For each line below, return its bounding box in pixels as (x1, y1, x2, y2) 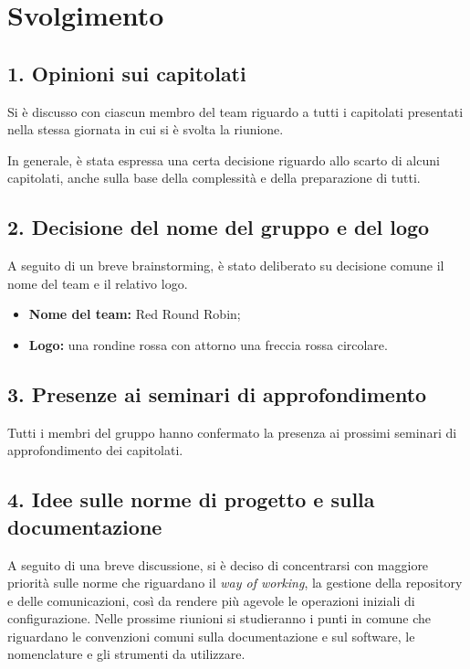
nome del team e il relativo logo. (7, 273, 188, 292)
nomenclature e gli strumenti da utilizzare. (7, 644, 245, 664)
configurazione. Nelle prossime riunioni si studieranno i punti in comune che (7, 609, 432, 628)
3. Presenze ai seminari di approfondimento (7, 379, 427, 408)
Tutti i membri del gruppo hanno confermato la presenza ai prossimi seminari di (7, 422, 457, 441)
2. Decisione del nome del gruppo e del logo (7, 213, 430, 241)
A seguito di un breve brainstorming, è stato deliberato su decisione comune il (7, 256, 444, 275)
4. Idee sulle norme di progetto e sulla (7, 485, 375, 514)
